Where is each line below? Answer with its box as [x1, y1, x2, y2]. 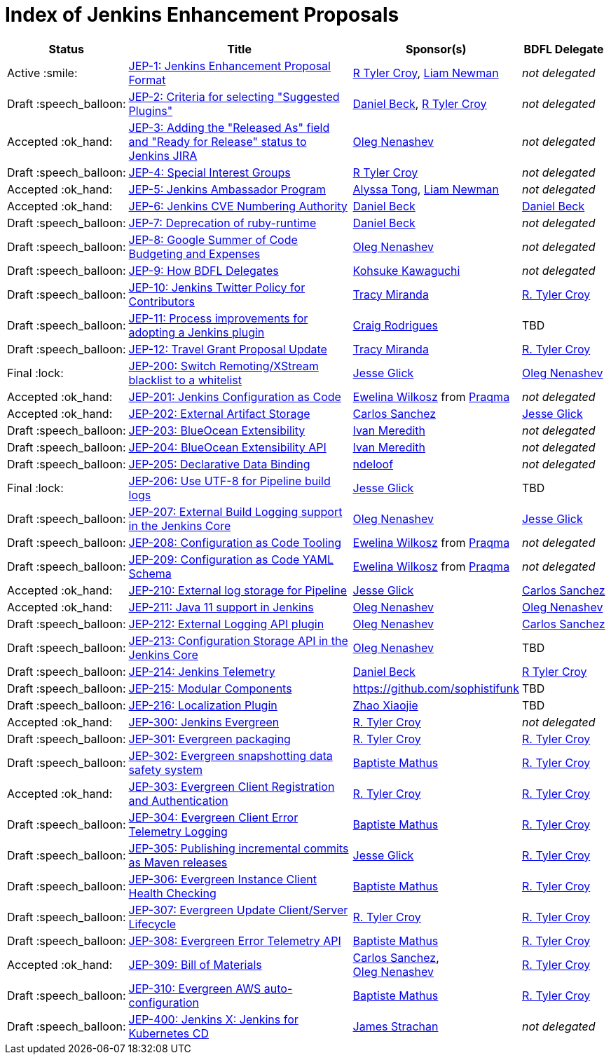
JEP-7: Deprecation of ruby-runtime [128, 215, 317, 230]
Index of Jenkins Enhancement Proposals [5, 3, 399, 27]
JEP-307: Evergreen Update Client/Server [128, 902, 348, 917]
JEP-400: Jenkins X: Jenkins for [128, 1012, 298, 1026]
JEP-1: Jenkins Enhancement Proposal [128, 58, 331, 73]
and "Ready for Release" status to [128, 134, 307, 149]
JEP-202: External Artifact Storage [128, 406, 310, 421]
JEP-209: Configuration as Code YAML [128, 552, 334, 566]
